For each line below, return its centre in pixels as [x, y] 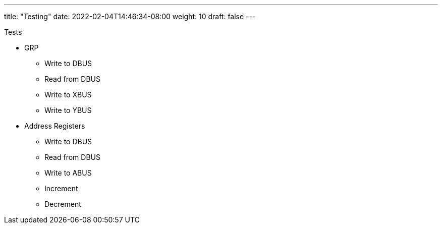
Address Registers [55, 126]
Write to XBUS [68, 95]
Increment [61, 188]
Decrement [63, 204]
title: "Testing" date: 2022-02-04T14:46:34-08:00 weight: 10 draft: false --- [130, 16]
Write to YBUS [68, 110]
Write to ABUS [68, 173]
